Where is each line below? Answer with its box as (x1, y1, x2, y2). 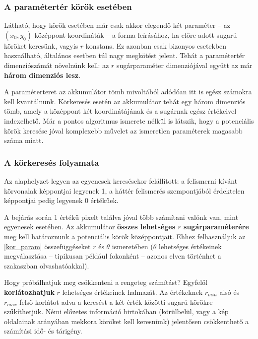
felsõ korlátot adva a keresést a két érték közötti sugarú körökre (19, 296, 213, 307)
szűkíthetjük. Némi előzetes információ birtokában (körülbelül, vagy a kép (4, 306, 229, 317)
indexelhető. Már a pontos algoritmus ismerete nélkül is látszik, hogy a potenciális (4, 115, 254, 126)
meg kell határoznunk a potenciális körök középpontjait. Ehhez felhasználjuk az (4, 231, 246, 241)
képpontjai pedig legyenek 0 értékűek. (4, 195, 119, 205)
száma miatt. (4, 135, 44, 145)
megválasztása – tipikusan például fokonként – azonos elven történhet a (4, 251, 221, 261)
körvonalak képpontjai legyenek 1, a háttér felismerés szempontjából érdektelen (4, 185, 245, 196)
